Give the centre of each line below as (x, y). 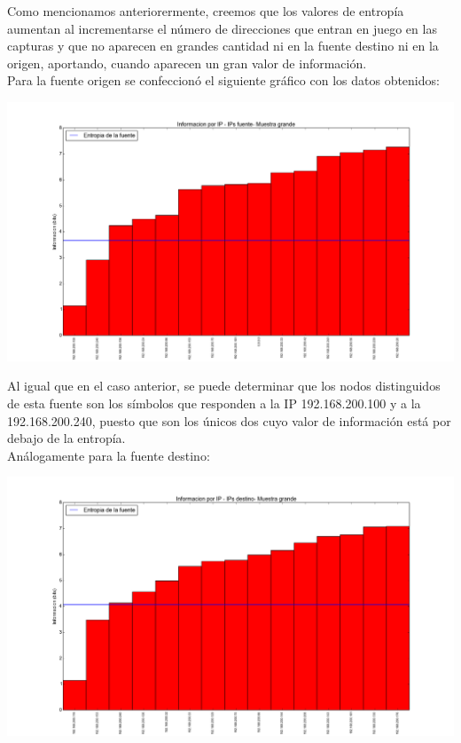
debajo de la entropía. (66, 438)
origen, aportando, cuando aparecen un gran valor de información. (187, 63)
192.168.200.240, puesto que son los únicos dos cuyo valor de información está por (229, 420)
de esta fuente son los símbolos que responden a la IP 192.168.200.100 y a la (214, 403)
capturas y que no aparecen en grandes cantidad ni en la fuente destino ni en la (223, 46)
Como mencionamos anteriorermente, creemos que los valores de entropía (206, 11)
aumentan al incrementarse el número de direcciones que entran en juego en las (222, 28)
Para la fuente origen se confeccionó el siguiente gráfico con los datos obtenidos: (223, 80)
